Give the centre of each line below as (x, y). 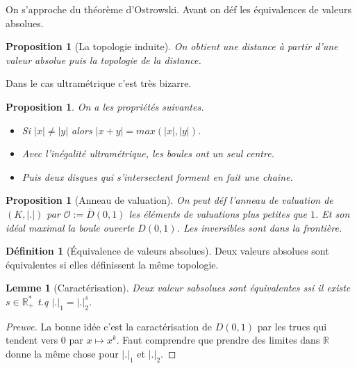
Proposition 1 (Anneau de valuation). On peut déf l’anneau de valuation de (169, 200)
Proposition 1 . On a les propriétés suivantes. (105, 106)
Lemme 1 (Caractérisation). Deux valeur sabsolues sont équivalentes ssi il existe (178, 288)
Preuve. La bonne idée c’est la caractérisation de (109, 326)
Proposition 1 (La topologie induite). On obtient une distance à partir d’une (172, 46)
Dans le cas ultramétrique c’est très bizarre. (99, 83)
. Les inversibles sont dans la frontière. (259, 227)
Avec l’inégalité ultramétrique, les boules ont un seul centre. (148, 153)
